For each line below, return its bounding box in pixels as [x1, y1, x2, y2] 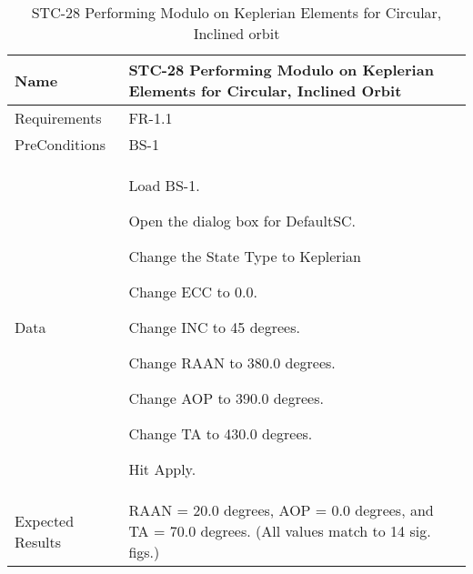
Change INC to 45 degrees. [128, 317, 300, 337]
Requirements [15, 107, 102, 128]
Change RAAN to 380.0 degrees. [128, 352, 336, 373]
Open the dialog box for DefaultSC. [128, 210, 357, 231]
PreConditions [15, 134, 106, 155]
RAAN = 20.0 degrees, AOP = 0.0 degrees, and [128, 499, 434, 520]
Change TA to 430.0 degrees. [128, 423, 313, 444]
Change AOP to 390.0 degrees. [128, 388, 324, 408]
